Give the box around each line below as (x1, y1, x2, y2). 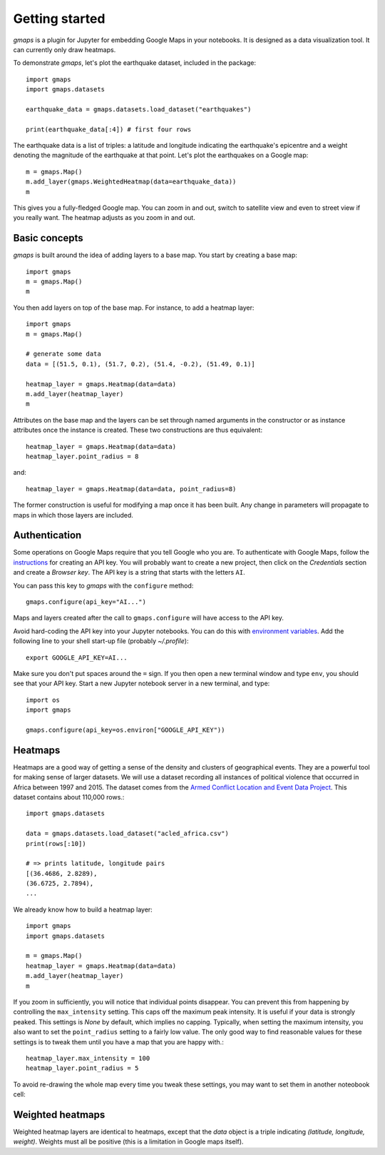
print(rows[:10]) (26, 839, 86, 847)
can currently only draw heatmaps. (13, 45, 116, 54)
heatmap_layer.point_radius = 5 (26, 1064, 139, 1072)
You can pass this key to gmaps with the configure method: (13, 581, 194, 590)
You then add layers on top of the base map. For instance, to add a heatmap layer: (13, 303, 255, 312)
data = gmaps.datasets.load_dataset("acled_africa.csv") (26, 829, 230, 838)
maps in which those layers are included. (13, 510, 133, 519)
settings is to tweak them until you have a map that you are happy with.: (13, 1037, 224, 1046)
